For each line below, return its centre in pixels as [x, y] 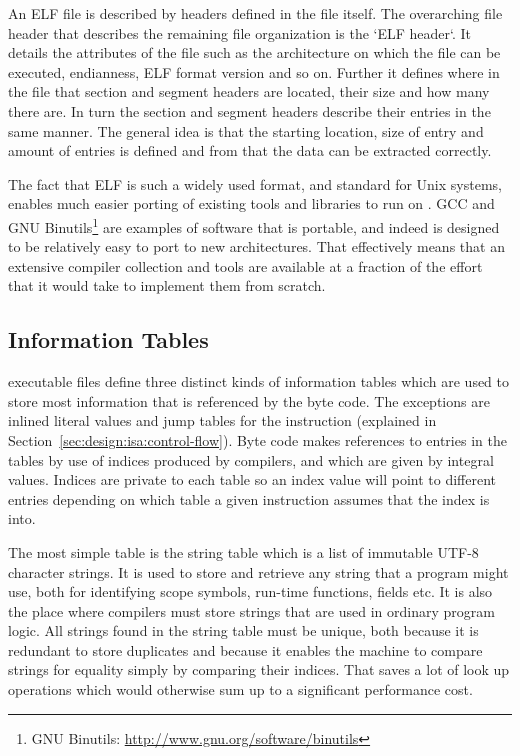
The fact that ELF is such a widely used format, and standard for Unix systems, [255, 183]
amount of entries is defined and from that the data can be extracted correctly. [250, 150]
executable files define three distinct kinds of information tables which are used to [259, 381]
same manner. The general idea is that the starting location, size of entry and [246, 130]
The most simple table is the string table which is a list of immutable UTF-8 [243, 551]
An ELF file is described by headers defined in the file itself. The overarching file [255, 13]
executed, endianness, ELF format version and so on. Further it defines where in [254, 71]
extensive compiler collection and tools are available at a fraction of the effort [245, 265]
